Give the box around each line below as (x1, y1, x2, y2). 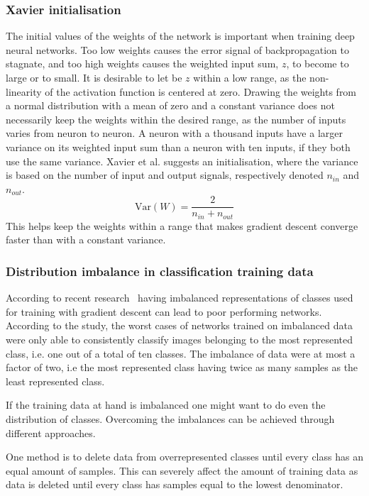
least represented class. (6, 373, 105, 388)
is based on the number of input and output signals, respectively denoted (6, 167, 324, 182)
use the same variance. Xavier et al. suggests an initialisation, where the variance (6, 153, 358, 168)
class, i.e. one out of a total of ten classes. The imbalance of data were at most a (6, 346, 356, 360)
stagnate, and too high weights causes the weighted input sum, (6, 56, 279, 71)
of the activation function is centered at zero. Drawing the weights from (45, 84, 357, 99)
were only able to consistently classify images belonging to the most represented (6, 332, 353, 347)
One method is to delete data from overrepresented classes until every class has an (6, 449, 363, 464)
